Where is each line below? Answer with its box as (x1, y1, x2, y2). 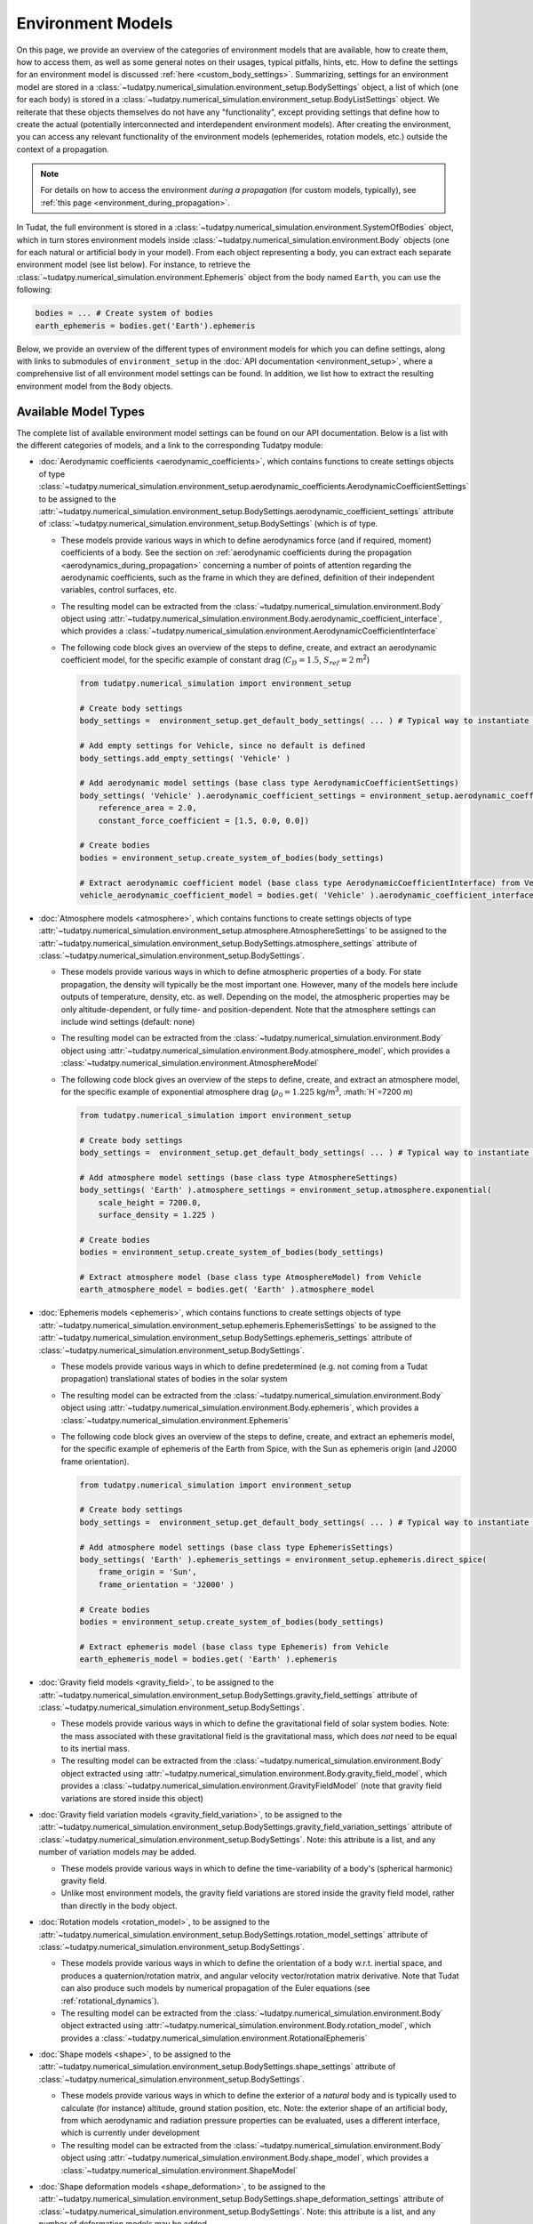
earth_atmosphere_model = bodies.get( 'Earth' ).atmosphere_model (79, 1285, 375, 1294)
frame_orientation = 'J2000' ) (98, 1579, 235, 1590)
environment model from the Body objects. (16, 381, 173, 391)
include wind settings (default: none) (60, 1017, 195, 1027)
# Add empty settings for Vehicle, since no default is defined (79, 741, 366, 751)
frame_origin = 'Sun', (98, 1567, 197, 1577)
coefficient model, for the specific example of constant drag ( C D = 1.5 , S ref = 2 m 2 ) (60, 653, 370, 667)
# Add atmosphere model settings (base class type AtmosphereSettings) (79, 1172, 399, 1182)
